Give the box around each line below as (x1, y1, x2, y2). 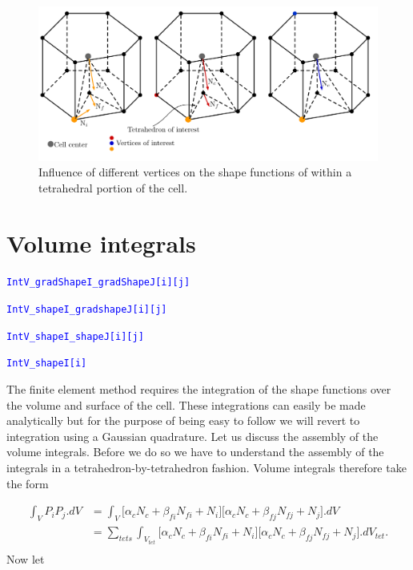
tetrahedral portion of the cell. (38, 179, 188, 196)
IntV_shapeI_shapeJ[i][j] (6, 330, 144, 342)
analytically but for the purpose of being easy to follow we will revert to (6, 412, 360, 429)
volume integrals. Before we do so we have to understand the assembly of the (6, 443, 384, 460)
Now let (6, 550, 45, 567)
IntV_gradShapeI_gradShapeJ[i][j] (6, 277, 190, 289)
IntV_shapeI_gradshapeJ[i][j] (6, 304, 167, 316)
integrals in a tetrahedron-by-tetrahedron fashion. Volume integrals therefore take (6, 459, 407, 476)
